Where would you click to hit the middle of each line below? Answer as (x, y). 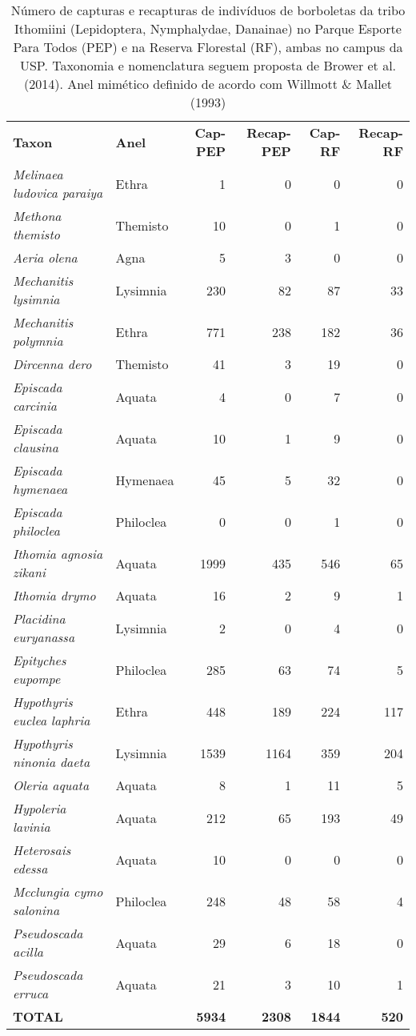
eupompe (37, 679)
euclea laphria (52, 720)
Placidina (39, 618)
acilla (28, 952)
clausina (36, 447)
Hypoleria (40, 808)
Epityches (40, 660)
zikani (29, 572)
